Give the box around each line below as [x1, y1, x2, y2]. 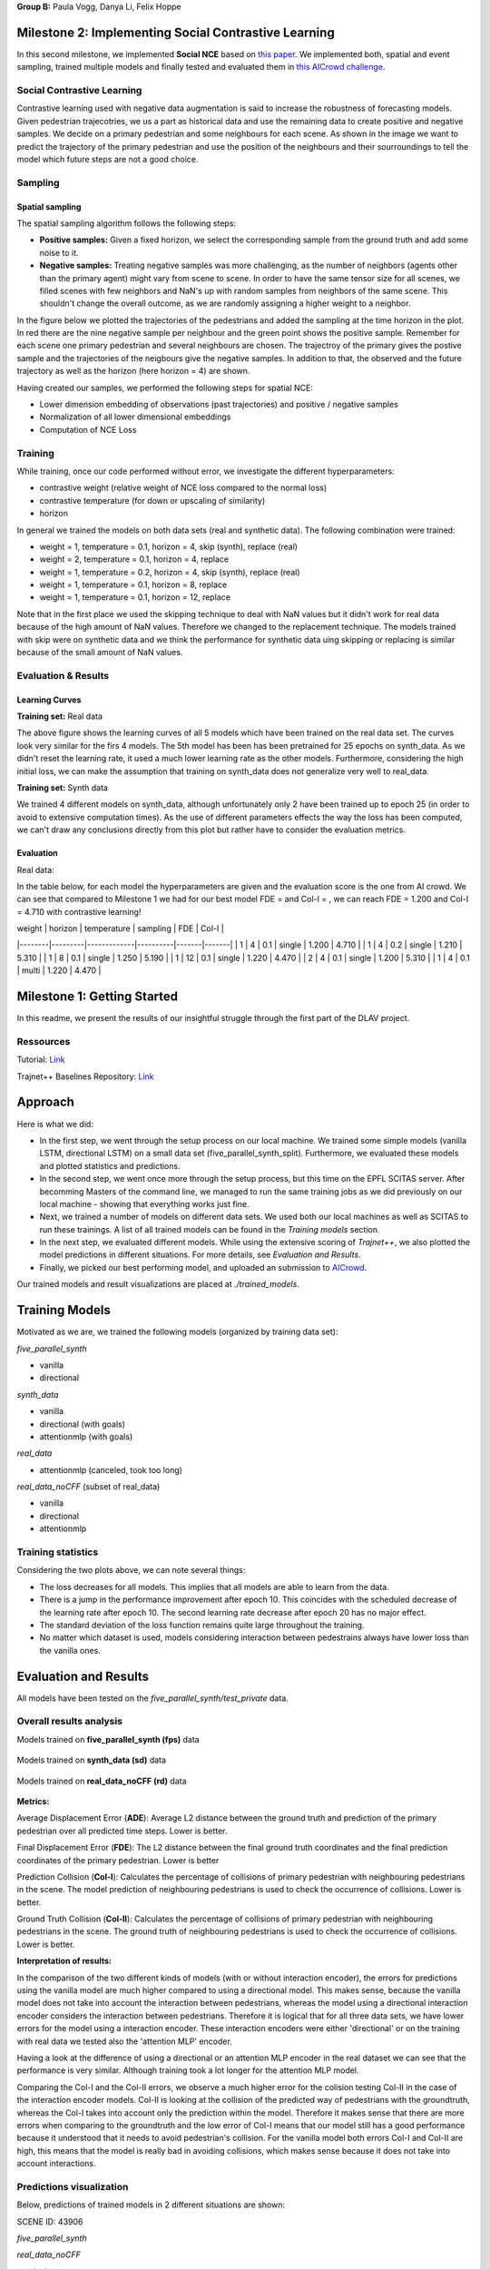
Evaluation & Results [16, 669, 109, 682]
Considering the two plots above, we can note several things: [16, 1565, 246, 1576]
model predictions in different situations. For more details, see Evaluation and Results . [39, 1249, 362, 1261]
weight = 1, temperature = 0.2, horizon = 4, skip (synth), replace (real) [39, 566, 300, 577]
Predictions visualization [16, 2180, 129, 2193]
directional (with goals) [39, 1419, 126, 1429]
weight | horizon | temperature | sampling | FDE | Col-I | [16, 923, 224, 934]
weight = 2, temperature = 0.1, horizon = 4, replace [39, 554, 230, 565]
